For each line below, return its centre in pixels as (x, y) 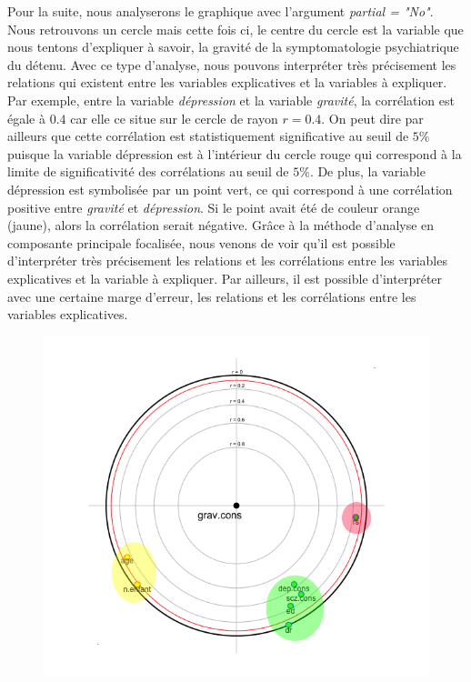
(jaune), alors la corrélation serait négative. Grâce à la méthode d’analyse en (221, 225)
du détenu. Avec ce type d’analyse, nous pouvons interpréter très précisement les (232, 64)
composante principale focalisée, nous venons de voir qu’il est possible (201, 242)
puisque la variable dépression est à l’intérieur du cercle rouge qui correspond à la (235, 153)
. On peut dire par (372, 118)
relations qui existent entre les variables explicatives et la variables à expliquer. (227, 82)
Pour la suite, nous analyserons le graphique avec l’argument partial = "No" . (220, 11)
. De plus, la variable (367, 171)
